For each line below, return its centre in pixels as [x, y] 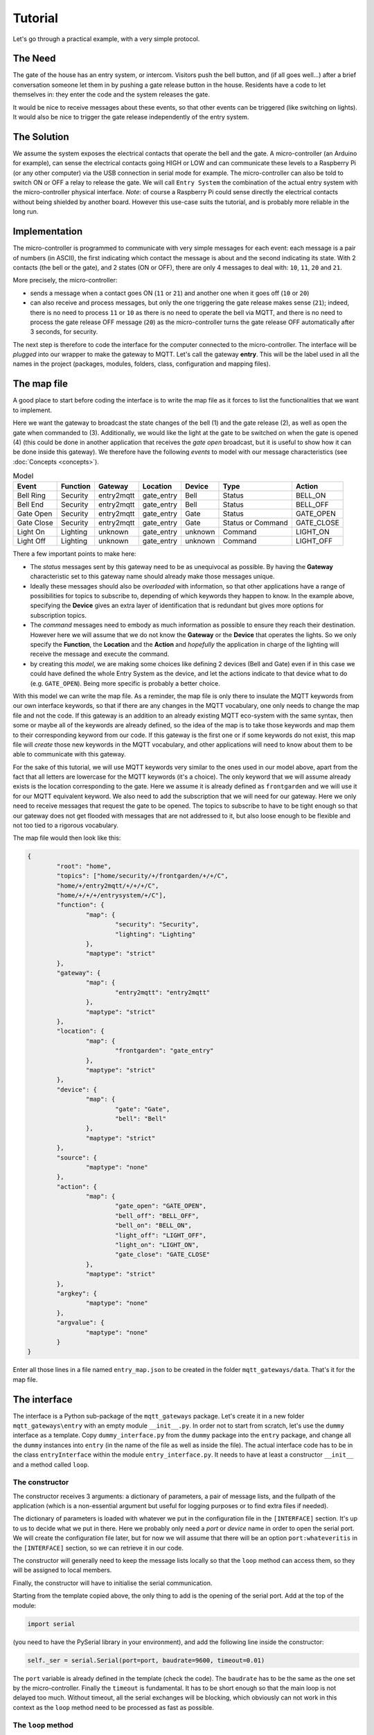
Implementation [48, 231]
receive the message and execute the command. [100, 654]
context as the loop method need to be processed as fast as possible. [113, 1707]
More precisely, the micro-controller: [65, 280]
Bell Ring [32, 496]
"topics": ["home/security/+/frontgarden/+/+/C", [142, 876]
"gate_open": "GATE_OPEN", [161, 1206]
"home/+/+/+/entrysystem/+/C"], [111, 895]
